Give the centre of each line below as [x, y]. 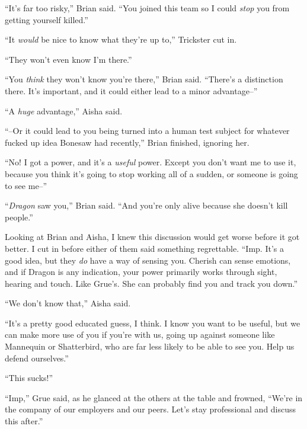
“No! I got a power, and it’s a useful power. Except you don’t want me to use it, [151, 162]
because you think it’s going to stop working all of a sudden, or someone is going [151, 173]
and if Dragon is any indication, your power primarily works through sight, [141, 272]
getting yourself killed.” [47, 19]
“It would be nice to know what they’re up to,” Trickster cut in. [121, 39]
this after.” [24, 421]
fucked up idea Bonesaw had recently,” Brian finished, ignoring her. [127, 142]
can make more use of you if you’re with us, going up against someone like [140, 334]
